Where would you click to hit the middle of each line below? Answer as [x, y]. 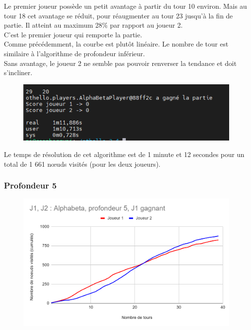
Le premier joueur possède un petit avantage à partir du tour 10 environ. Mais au [125, 6]
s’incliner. [18, 72]
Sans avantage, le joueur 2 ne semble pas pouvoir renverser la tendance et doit [120, 63]
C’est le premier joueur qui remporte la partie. [73, 34]
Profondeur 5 [30, 185]
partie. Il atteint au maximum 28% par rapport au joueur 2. [93, 25]
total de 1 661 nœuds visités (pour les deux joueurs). [82, 164]
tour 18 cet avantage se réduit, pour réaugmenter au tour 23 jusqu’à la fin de [118, 15]
